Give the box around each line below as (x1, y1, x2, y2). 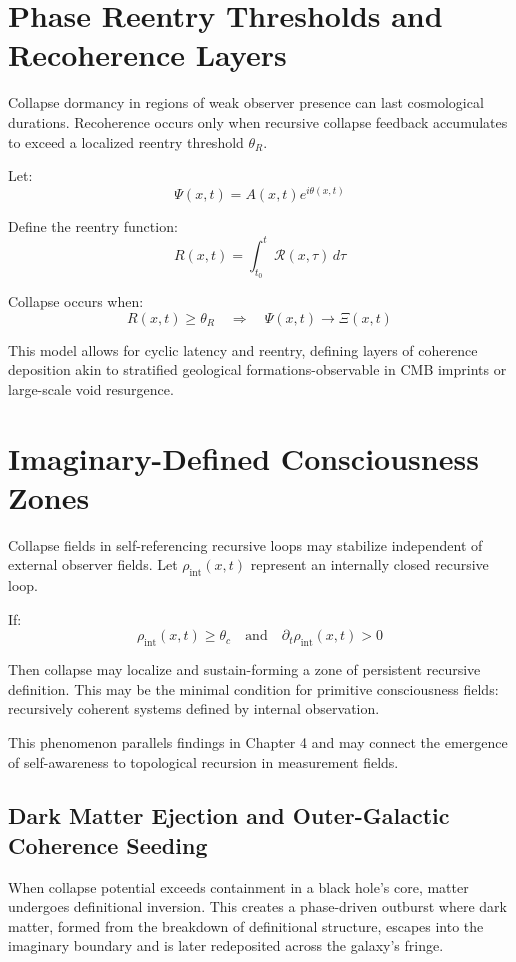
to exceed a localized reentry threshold (8, 131, 244, 152)
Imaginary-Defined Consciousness (8, 437, 479, 478)
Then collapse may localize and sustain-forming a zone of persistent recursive (8, 659, 481, 680)
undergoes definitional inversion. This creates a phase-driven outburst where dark (8, 896, 507, 917)
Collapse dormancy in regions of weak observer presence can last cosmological (8, 92, 484, 113)
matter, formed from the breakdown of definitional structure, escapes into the (8, 915, 484, 936)
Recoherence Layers (8, 34, 287, 75)
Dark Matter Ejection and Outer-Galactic (8, 800, 450, 831)
